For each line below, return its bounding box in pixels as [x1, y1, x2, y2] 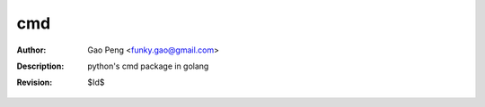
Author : [16, 45, 47, 55]
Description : [16, 61, 65, 71]
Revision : [16, 77, 53, 88]
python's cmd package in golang [87, 61, 209, 71]
